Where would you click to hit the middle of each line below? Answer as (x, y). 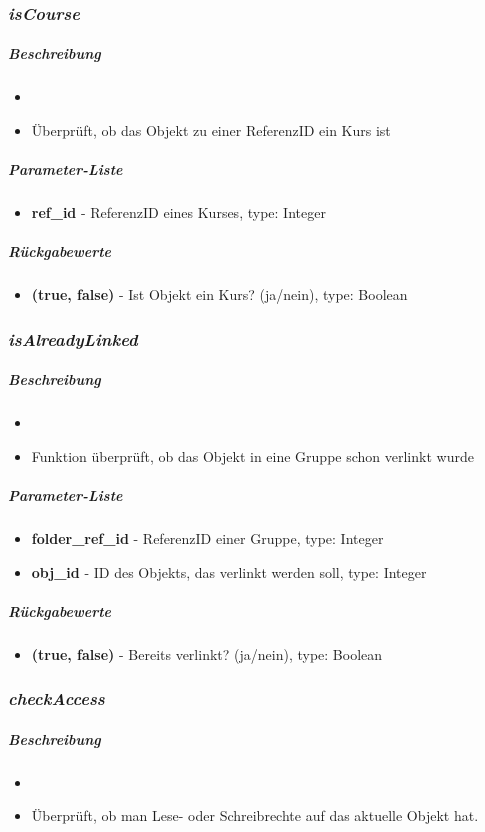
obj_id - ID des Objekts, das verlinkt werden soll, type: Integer (229, 571)
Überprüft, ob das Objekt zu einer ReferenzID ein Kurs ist (211, 130)
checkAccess (56, 698)
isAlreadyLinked (73, 338)
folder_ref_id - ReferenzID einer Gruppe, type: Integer (207, 538)
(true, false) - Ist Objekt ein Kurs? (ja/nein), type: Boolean (219, 294)
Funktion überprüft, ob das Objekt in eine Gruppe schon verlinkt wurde (252, 455)
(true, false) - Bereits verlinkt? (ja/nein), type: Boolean (207, 653)
